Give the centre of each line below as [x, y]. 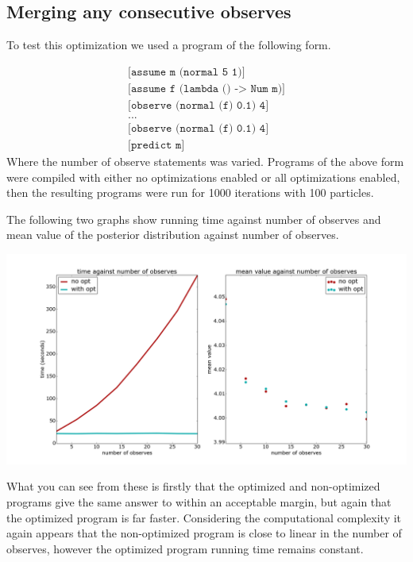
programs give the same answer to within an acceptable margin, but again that [199, 501]
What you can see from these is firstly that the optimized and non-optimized [193, 486]
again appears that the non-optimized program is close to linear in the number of [204, 533]
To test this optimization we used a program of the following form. [169, 45]
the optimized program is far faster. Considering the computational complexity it [204, 517]
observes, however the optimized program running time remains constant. [185, 548]
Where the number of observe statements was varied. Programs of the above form [205, 161]
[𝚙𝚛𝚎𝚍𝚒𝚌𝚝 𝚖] [156, 145]
